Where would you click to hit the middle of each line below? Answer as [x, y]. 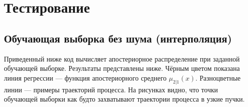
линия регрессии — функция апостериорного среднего [85, 77]
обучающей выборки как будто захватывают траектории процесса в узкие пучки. [124, 99]
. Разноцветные [218, 77]
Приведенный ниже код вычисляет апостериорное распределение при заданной [122, 58]
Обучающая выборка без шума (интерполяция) [118, 38]
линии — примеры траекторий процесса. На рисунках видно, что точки [111, 89]
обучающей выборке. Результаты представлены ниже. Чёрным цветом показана [122, 68]
